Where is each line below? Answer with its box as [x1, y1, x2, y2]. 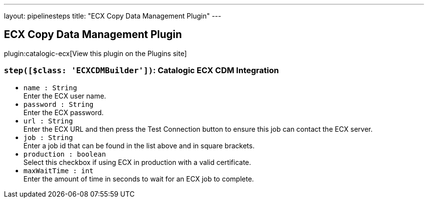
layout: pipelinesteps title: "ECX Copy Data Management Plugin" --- [4, 12, 221, 20]
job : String [23, 133, 73, 141]
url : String [23, 117, 73, 125]
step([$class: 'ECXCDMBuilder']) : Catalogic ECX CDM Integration [4, 65, 279, 76]
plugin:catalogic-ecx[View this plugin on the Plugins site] [4, 49, 187, 58]
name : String [23, 83, 77, 92]
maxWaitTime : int [23, 166, 94, 175]
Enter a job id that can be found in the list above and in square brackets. [23, 141, 255, 150]
